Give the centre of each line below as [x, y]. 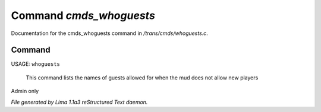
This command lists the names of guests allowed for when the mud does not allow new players [142, 78]
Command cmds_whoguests [83, 15]
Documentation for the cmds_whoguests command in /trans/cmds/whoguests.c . [109, 33]
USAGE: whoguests [36, 64]
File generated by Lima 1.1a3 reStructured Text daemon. [79, 102]
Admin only [25, 91]
